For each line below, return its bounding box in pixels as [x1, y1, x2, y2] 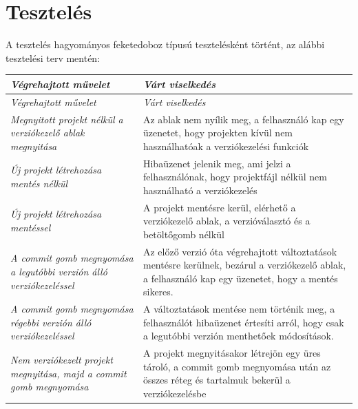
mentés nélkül [10, 176, 68, 190]
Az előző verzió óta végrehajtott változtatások [143, 244, 337, 258]
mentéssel [10, 220, 51, 234]
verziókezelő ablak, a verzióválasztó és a [143, 213, 310, 228]
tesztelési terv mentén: [6, 50, 101, 65]
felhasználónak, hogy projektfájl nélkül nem [143, 169, 327, 184]
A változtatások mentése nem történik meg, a [143, 302, 335, 316]
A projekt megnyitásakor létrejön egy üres [143, 346, 321, 360]
